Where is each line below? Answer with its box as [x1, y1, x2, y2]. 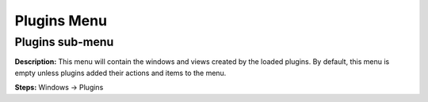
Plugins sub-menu [14, 35, 114, 49]
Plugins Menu [14, 12, 107, 29]
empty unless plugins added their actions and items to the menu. [14, 68, 227, 77]
